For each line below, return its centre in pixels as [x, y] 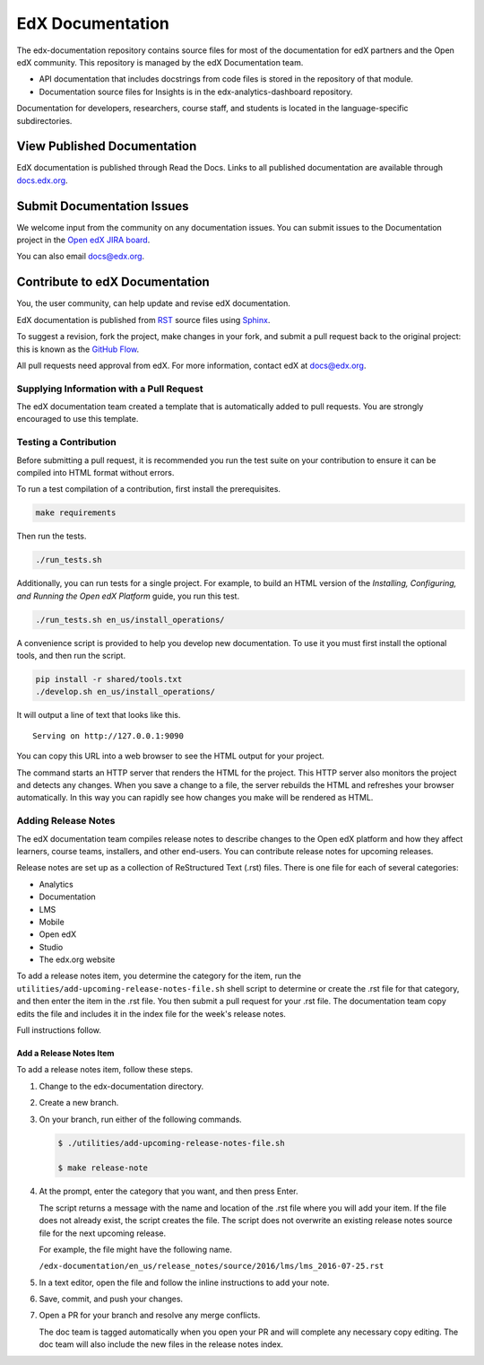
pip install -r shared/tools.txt [109, 679]
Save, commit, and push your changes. [111, 1299]
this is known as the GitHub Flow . [78, 349]
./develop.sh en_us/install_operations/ [125, 692]
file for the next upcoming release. [102, 1233]
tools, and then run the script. [71, 656]
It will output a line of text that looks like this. [99, 715]
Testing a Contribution [66, 442]
